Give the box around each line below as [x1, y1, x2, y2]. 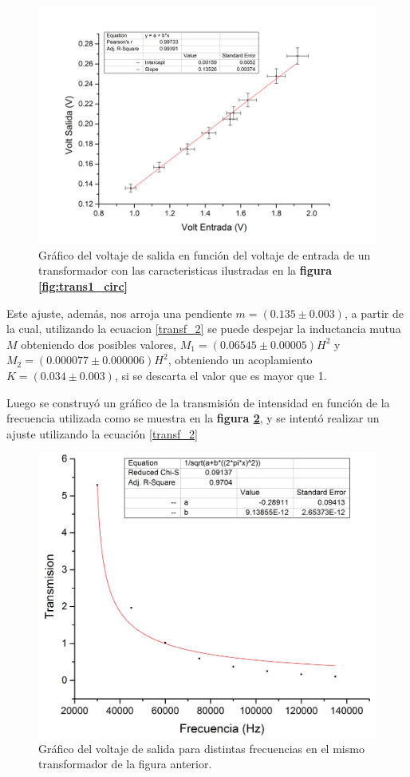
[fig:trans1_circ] [38, 278, 128, 295]
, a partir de [344, 304, 404, 321]
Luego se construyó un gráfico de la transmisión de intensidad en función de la [6, 394, 390, 410]
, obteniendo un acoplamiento [168, 351, 313, 368]
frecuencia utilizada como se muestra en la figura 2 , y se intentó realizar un [6, 410, 380, 426]
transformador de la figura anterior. [38, 755, 212, 772]
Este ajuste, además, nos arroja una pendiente [6, 304, 232, 321]
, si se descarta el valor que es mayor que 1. [114, 367, 327, 384]
